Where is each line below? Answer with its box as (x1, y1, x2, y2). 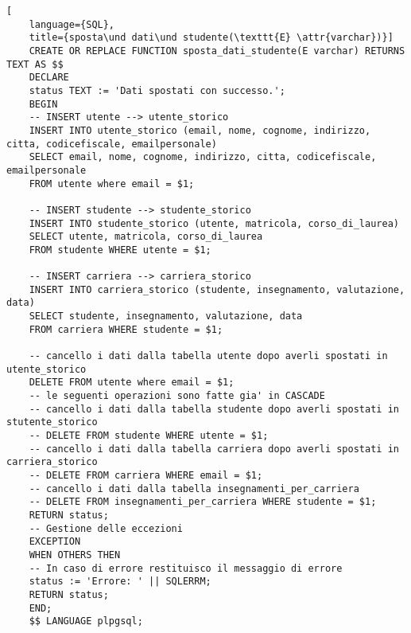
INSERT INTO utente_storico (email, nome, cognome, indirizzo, (29, 124, 371, 136)
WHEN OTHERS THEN (29, 549, 121, 561)
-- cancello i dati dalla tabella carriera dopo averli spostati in (29, 443, 399, 455)
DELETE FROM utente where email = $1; (29, 377, 235, 389)
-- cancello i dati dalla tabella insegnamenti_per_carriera (29, 483, 359, 494)
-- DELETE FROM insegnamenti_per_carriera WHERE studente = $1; (29, 496, 377, 508)
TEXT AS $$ (6, 58, 64, 70)
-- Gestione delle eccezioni (29, 522, 183, 534)
